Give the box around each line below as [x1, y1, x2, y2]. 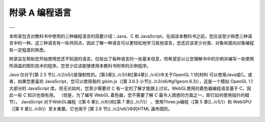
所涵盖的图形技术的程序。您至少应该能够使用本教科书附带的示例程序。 [9, 62, 151, 68]
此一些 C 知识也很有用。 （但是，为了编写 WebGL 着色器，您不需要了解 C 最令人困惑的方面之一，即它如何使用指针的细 [9, 92, 250, 98]
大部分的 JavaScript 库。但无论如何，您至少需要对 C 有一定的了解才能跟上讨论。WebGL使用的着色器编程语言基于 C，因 [9, 85, 251, 91]
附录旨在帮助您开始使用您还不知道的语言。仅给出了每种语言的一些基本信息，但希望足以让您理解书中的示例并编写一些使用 [9, 56, 254, 62]
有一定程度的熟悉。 [9, 47, 48, 53]
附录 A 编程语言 [9, 7, 72, 18]
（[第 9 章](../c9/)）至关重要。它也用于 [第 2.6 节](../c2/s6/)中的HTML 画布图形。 [9, 105, 173, 112]
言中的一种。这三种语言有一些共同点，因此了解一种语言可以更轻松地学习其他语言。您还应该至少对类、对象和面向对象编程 [9, 40, 254, 46]
